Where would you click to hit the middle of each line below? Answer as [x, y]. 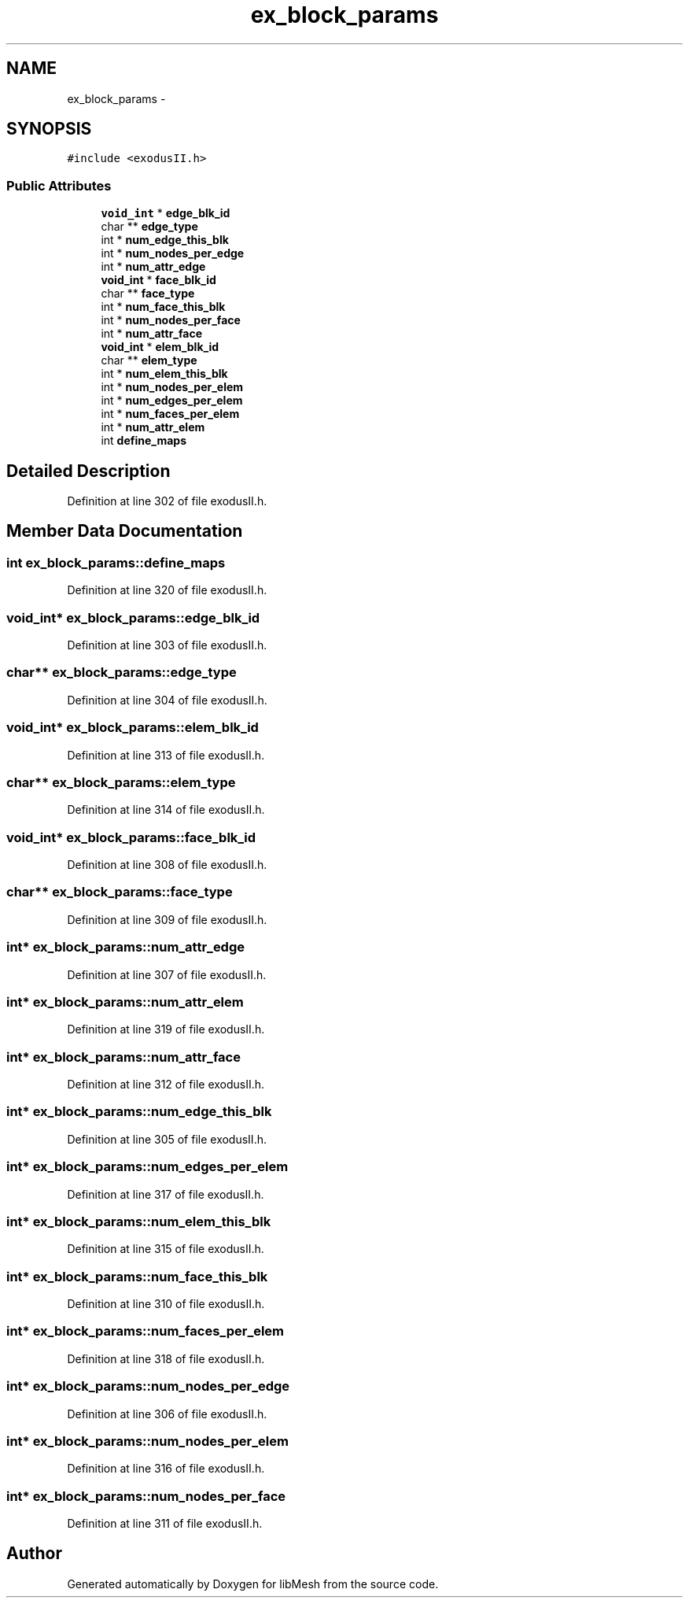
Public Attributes [59, 185]
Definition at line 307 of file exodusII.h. [167, 974]
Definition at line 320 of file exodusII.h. [167, 590]
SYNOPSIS [49, 129]
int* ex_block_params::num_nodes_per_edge [148, 1386]
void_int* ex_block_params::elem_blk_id [133, 728]
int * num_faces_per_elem [170, 414]
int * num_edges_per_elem [172, 401]
